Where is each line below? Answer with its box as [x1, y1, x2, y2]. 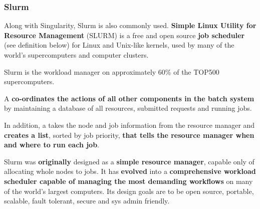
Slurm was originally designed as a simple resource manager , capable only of [4, 156, 254, 166]
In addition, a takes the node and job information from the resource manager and [4, 119, 255, 130]
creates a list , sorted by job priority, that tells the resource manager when [4, 129, 254, 140]
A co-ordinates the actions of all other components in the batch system [4, 93, 254, 103]
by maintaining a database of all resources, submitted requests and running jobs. [4, 103, 252, 113]
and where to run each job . [4, 139, 100, 150]
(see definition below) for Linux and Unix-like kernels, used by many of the [4, 40, 234, 50]
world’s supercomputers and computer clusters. [4, 50, 149, 60]
